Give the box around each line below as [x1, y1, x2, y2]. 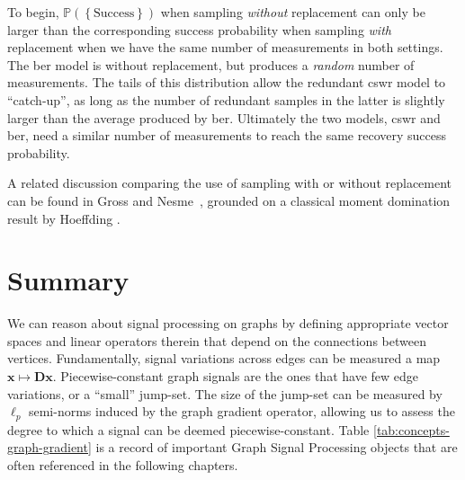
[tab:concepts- [372, 420, 450, 439]
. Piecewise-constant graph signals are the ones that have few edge [52, 367, 418, 386]
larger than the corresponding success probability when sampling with [7, 20, 391, 39]
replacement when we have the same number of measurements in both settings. [7, 38, 443, 57]
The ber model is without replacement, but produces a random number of [7, 55, 415, 74]
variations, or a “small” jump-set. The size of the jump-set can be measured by [7, 384, 443, 403]
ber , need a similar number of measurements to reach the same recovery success [7, 126, 446, 145]
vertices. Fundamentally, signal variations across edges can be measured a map [7, 349, 441, 368]
